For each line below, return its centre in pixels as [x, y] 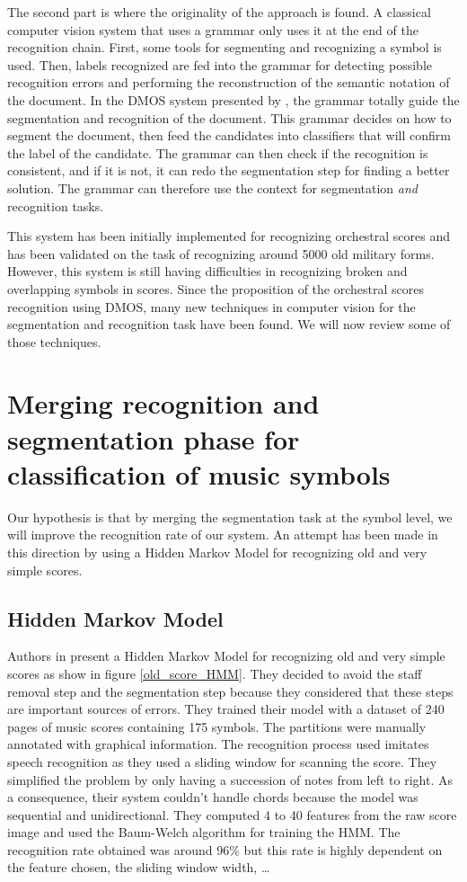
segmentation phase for [154, 438]
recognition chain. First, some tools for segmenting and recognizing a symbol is [225, 47]
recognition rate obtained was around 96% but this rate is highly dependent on [225, 849]
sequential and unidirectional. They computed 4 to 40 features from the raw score [232, 814]
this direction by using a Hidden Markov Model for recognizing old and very [217, 552]
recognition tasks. [56, 205]
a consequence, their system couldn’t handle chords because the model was [213, 797]
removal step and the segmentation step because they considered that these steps [230, 691]
